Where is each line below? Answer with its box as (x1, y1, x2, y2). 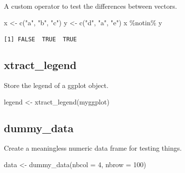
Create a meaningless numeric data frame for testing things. (4, 143, 182, 153)
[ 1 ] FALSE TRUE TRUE (4, 36, 77, 43)
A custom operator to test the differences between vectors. (4, 1, 177, 11)
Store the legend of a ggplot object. (4, 80, 108, 90)
